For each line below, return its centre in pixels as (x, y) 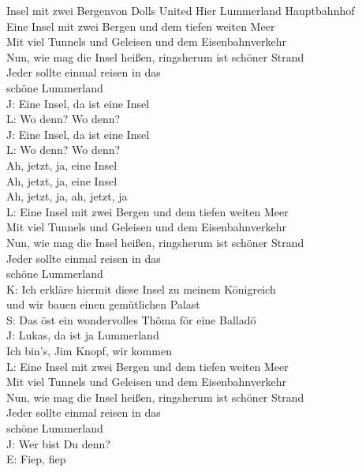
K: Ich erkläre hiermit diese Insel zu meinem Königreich (141, 288)
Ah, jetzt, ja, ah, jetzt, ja (67, 196)
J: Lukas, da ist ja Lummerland (83, 335)
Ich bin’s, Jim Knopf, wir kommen (89, 351)
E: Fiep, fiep (36, 459)
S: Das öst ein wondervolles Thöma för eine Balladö (131, 319)
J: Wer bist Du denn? (58, 443)
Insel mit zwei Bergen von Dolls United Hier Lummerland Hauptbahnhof (181, 10)
